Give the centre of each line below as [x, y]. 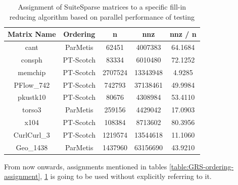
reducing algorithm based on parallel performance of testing [102, 16]
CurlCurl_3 [32, 134]
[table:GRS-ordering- [201, 166]
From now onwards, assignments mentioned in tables [86, 166]
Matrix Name [32, 34]
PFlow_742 [32, 84]
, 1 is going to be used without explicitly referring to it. [126, 176]
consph [32, 59]
